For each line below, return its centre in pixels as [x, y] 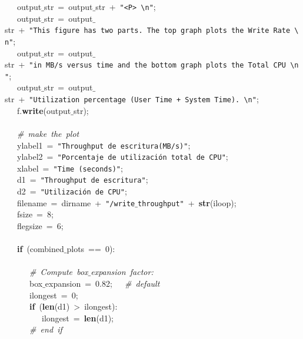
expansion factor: [122, 272]
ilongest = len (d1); [78, 318]
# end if [46, 329]
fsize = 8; [35, 214]
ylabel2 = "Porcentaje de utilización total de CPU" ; [122, 157]
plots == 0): [91, 249]
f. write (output [44, 110]
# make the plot [48, 133]
